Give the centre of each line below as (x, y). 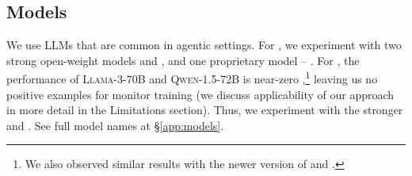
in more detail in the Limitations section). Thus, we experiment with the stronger (205, 110)
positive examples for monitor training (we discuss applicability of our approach (200, 94)
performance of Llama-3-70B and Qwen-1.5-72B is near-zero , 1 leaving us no (192, 78)
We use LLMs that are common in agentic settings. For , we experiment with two (204, 45)
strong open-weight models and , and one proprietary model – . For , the (183, 60)
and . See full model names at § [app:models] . (115, 125)
